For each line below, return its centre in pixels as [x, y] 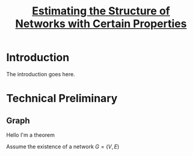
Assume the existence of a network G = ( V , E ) [63, 146]
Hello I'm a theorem [31, 135]
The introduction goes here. [41, 74]
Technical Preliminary [62, 99]
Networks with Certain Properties [101, 24]
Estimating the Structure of [101, 11]
